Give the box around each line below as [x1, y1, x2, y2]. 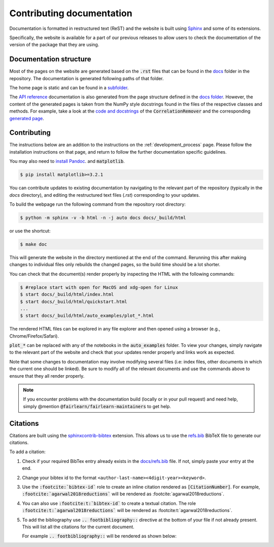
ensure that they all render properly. [9, 373, 85, 379]
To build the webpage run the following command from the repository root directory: [9, 201, 186, 207]
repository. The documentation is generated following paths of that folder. [9, 75, 164, 81]
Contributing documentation [9, 8, 132, 19]
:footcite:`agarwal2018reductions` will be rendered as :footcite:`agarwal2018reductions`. [22, 491, 224, 497]
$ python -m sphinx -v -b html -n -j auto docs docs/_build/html [20, 215, 186, 221]
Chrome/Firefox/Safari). [9, 333, 59, 339]
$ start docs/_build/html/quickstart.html [20, 299, 127, 304]
